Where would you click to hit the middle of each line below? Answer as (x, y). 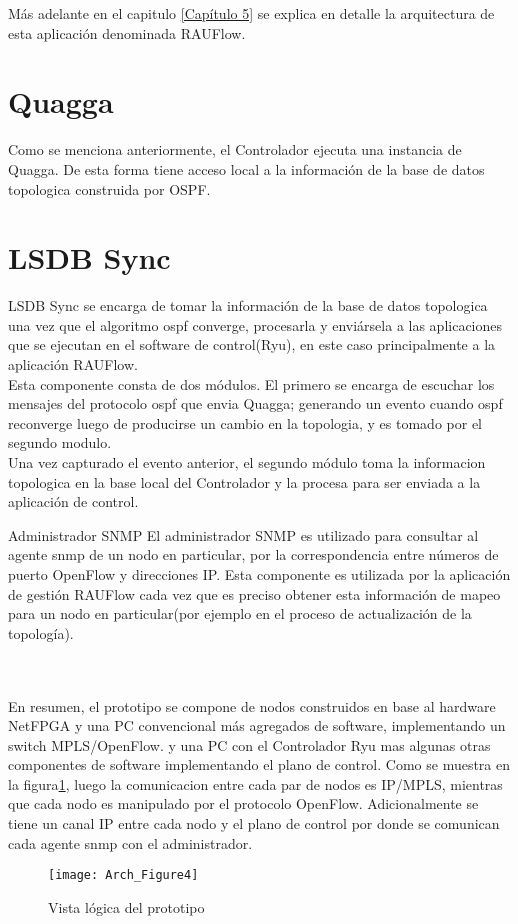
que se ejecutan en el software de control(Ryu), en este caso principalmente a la (252, 344)
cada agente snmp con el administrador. (130, 842)
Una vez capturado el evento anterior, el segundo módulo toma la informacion (247, 461)
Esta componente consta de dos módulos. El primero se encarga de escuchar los (251, 383)
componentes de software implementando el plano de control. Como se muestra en (259, 764)
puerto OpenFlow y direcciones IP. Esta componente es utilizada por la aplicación (259, 573)
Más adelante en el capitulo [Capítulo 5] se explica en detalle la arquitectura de (251, 13)
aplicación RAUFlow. (73, 364)
